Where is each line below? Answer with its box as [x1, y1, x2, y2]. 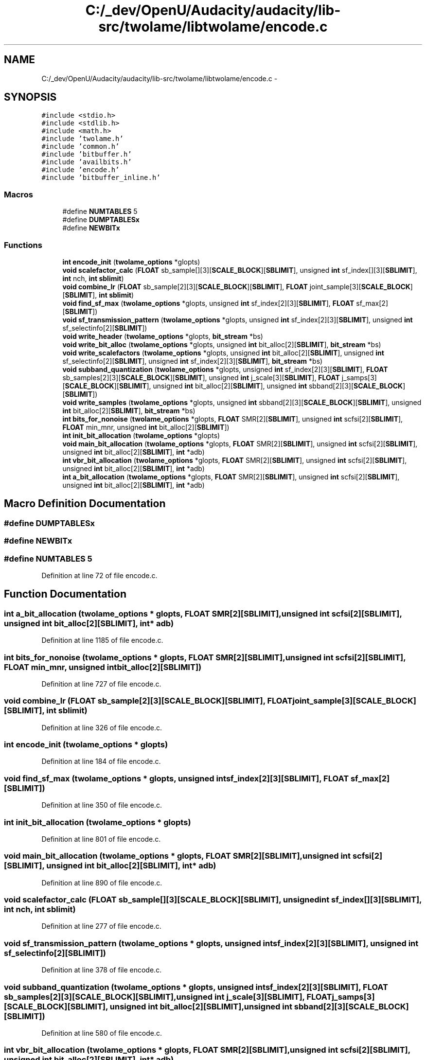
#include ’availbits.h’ [41, 158, 132, 166]
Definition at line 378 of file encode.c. [41, 966, 162, 974]
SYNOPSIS [4, 91, 57, 104]
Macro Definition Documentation [4, 497, 166, 510]
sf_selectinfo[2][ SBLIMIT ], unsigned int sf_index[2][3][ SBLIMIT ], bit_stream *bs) [62, 356, 323, 365]
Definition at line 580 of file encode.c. [41, 1028, 162, 1037]
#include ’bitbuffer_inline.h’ [41, 174, 160, 182]
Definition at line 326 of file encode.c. [41, 723, 162, 732]
